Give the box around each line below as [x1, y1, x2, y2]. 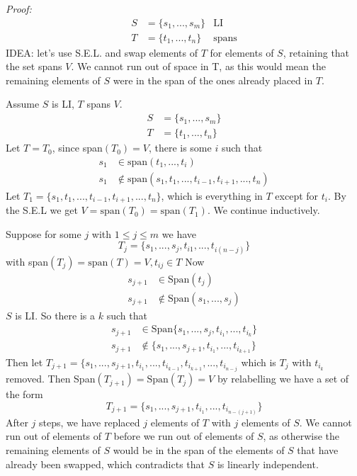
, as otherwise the [263, 429, 340, 443]
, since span [52, 140, 103, 155]
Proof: [6, 1, 32, 16]
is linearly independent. [217, 456, 319, 471]
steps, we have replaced [39, 414, 140, 429]
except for [275, 188, 319, 203]
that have [297, 442, 339, 457]
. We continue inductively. [207, 203, 320, 217]
